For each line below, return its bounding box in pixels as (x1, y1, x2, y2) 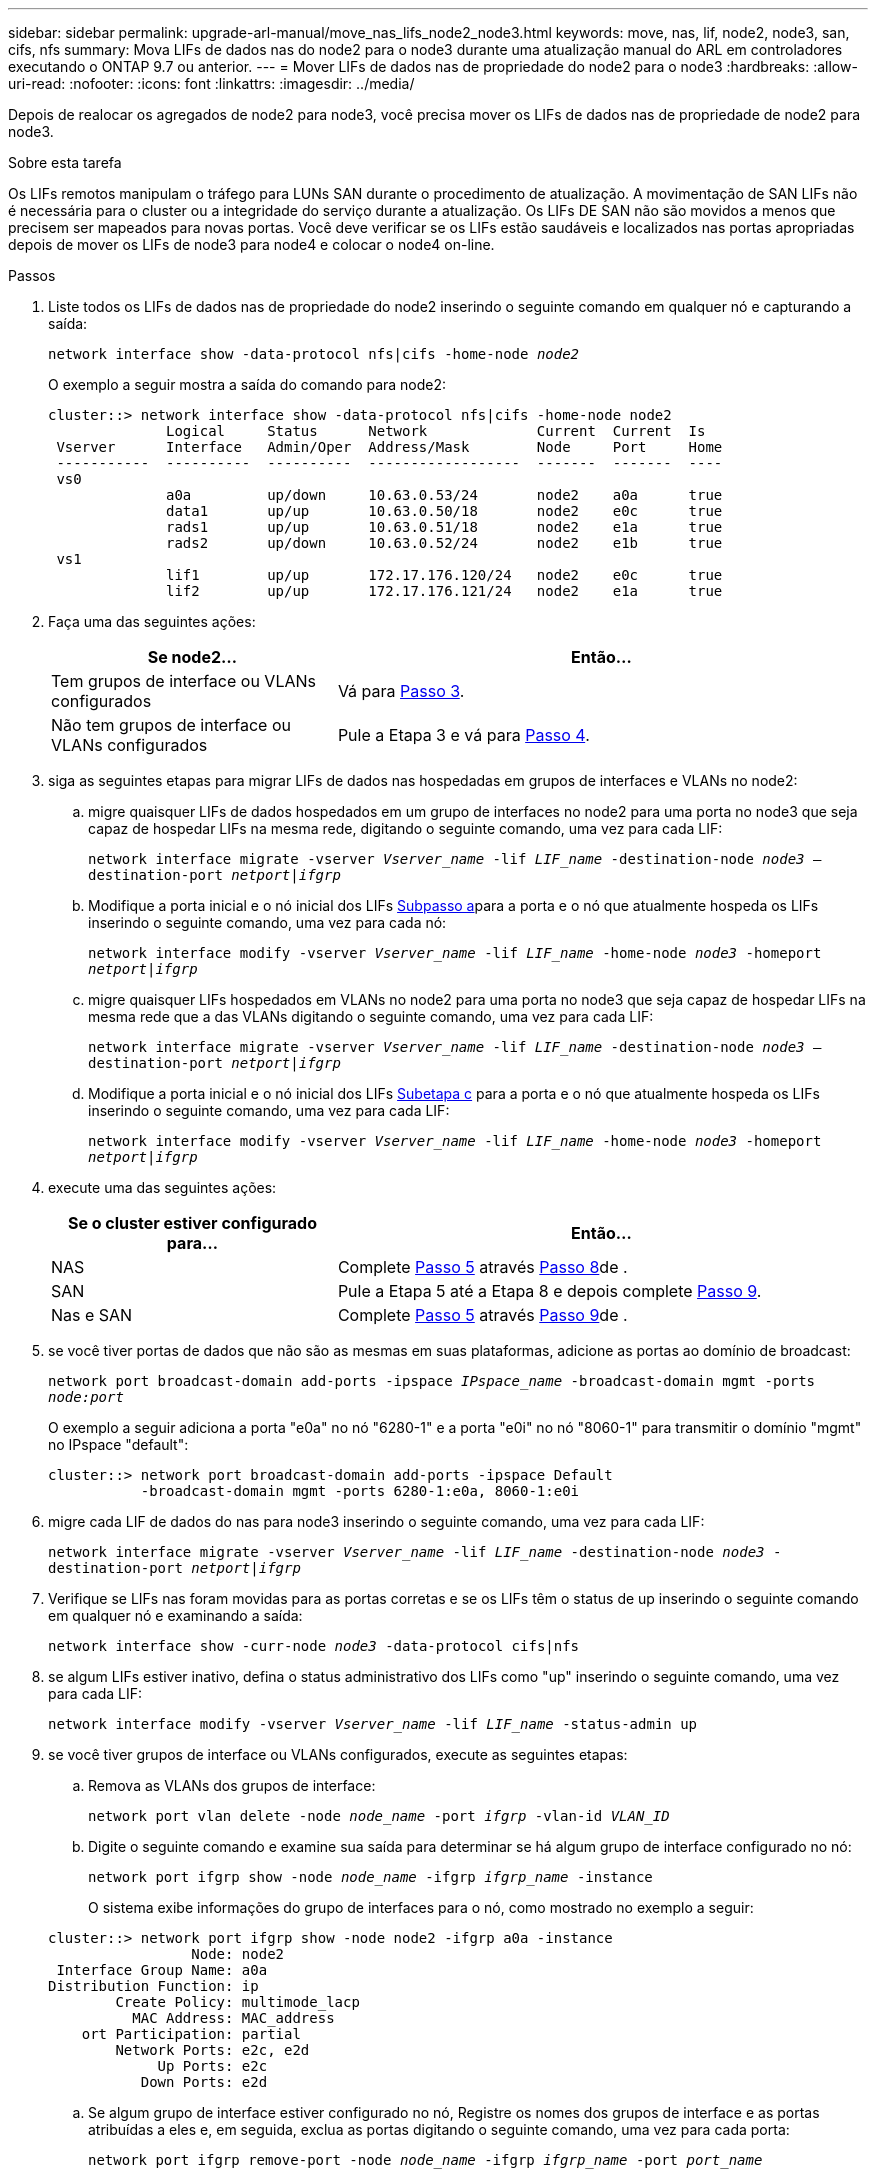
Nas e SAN (51, 1305, 133, 1325)
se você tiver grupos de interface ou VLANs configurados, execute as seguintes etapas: (48, 1746, 628, 1763)
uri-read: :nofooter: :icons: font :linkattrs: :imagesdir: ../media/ (8, 75, 415, 92)
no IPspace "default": (48, 1436, 189, 1453)
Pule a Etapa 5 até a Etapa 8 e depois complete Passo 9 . (337, 1281, 762, 1301)
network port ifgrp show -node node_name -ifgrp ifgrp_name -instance (88, 1869, 653, 1885)
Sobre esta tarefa (8, 154, 122, 171)
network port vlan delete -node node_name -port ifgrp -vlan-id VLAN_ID (88, 1808, 670, 1824)
